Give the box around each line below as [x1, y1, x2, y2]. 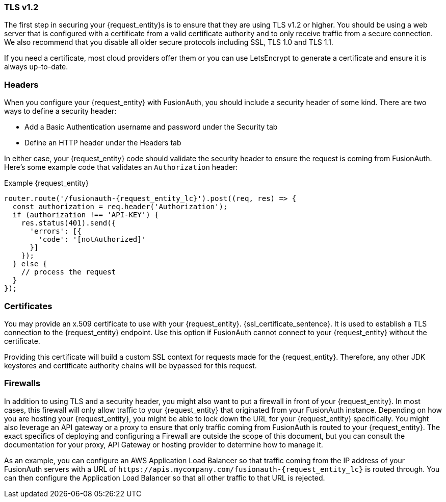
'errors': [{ [30, 227, 82, 236]
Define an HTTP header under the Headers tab [24, 138, 181, 147]
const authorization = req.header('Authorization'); [12, 203, 228, 211]
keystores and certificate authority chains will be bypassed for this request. [4, 361, 257, 370]
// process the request [21, 268, 116, 277]
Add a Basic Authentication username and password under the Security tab [24, 122, 278, 132]
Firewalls [4, 378, 41, 389]
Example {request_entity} [4, 179, 89, 188]
